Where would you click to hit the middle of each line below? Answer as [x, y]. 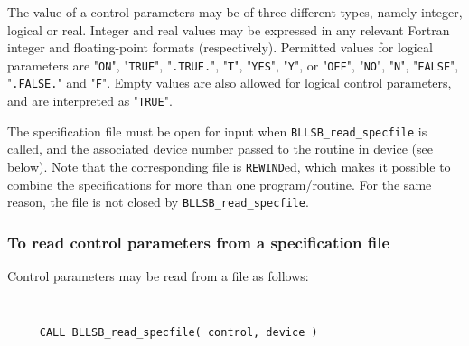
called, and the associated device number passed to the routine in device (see [220, 149]
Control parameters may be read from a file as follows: [158, 276]
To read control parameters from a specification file [199, 242]
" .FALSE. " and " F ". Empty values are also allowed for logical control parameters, [230, 83]
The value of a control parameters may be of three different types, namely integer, [235, 12]
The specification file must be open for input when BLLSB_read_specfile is [217, 131]
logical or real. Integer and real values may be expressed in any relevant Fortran [229, 29]
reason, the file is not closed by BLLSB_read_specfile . [158, 202]
